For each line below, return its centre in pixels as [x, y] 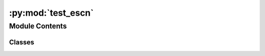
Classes [22, 42]
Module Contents [38, 26]
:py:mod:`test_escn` [52, 13]
